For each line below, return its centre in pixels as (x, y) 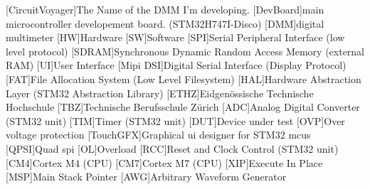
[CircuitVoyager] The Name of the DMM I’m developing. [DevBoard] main (165, 9)
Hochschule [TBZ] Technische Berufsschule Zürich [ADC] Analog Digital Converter (183, 107)
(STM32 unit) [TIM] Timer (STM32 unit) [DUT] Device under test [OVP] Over (175, 120)
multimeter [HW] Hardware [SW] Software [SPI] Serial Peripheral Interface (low (175, 37)
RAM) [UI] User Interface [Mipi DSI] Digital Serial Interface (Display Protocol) (176, 65)
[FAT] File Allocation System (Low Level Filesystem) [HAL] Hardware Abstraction (184, 79)
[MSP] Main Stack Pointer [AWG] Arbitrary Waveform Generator (146, 177)
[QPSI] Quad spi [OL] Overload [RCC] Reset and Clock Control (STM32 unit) (172, 148)
